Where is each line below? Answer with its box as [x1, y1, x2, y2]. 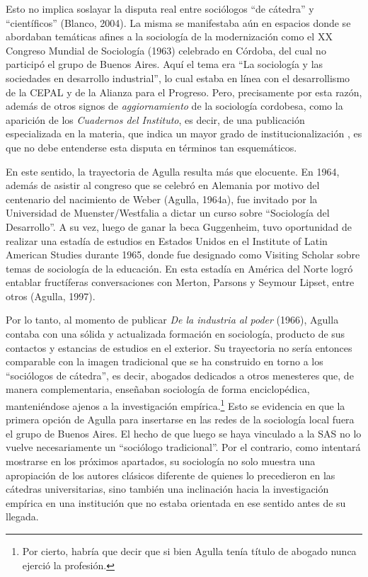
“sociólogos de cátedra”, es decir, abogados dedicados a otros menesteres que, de [6, 367, 354, 382]
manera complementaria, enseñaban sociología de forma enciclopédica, [6, 382, 310, 396]
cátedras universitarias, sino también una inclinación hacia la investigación [6, 481, 329, 496]
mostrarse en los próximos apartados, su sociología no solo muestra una [6, 454, 316, 469]
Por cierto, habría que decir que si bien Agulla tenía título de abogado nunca [22, 544, 357, 559]
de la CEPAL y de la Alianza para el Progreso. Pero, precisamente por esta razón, [6, 84, 362, 99]
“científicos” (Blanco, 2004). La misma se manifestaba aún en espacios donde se [6, 15, 351, 30]
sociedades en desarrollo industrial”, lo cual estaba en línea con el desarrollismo [6, 70, 350, 85]
